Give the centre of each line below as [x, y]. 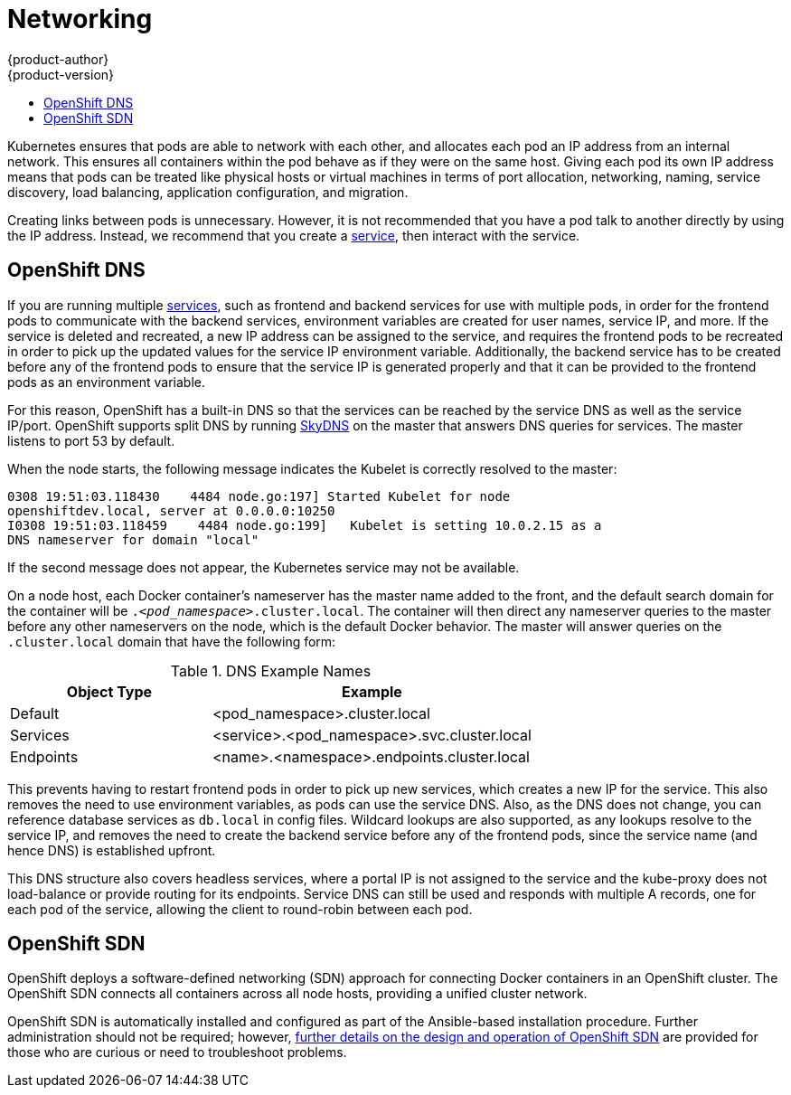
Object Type [109, 691]
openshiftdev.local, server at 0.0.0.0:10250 [171, 510]
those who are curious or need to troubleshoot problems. [177, 1053]
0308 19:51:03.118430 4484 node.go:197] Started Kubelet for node [259, 496]
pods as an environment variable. [107, 382]
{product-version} [61, 74]
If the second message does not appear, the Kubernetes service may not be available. [264, 567]
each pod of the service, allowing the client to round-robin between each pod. [240, 909]
